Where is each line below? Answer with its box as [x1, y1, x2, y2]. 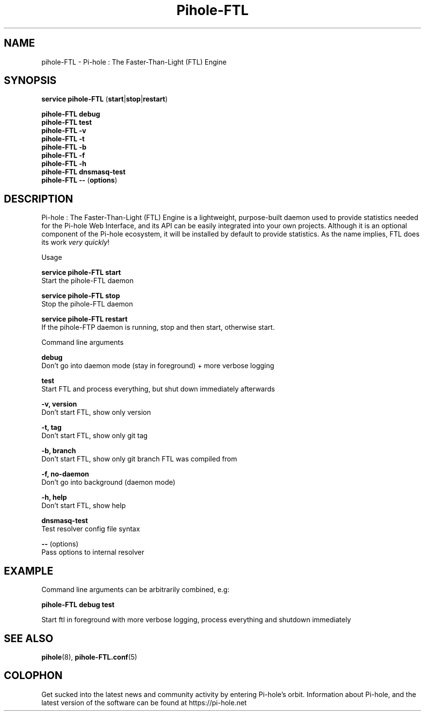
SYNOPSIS [4, 74, 57, 87]
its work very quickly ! [41, 238, 110, 247]
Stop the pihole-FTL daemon [41, 300, 133, 308]
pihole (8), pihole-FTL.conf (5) [41, 652, 137, 661]
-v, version [41, 400, 77, 409]
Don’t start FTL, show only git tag [41, 431, 148, 440]
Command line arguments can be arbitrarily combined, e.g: [41, 585, 229, 594]
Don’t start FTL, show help [41, 501, 126, 510]
